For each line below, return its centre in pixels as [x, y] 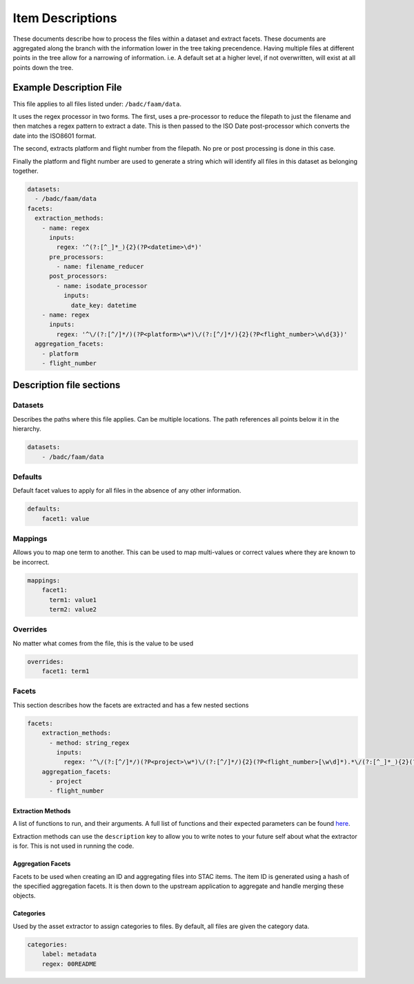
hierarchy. [27, 429]
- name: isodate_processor [102, 286]
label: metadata [69, 954]
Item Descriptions [65, 18]
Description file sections [67, 385]
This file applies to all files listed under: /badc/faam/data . [97, 104]
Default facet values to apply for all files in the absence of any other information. [127, 491]
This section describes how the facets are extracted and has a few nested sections [131, 705]
